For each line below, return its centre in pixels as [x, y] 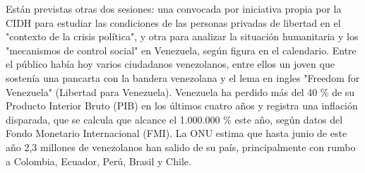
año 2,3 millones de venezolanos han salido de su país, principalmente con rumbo [181, 147]
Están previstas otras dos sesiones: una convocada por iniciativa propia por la [174, 8]
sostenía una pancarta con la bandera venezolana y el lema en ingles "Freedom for [183, 77]
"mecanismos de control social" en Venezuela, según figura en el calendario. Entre [181, 50]
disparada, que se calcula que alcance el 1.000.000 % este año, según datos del [174, 119]
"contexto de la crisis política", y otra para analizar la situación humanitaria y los [182, 36]
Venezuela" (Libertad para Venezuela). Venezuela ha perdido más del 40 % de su [180, 91]
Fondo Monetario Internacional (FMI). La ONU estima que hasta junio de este [176, 133]
